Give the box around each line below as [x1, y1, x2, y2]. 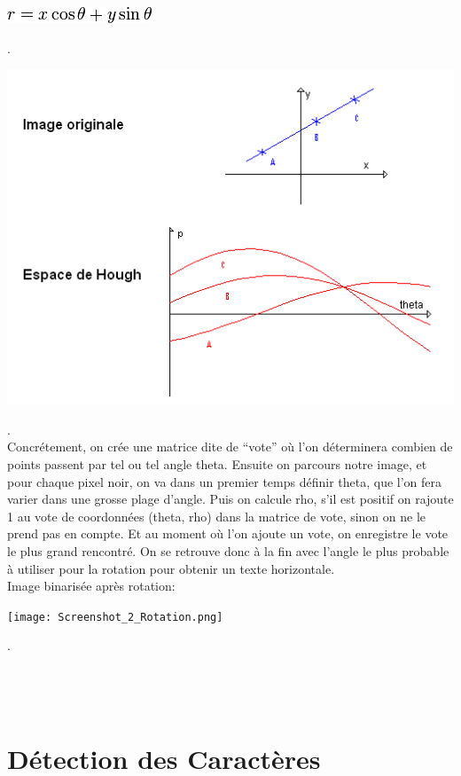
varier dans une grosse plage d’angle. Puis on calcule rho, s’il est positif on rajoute [7, 490, 454, 508]
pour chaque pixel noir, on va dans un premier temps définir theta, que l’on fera [7, 472, 442, 490]
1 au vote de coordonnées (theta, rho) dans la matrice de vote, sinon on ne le [7, 506, 426, 525]
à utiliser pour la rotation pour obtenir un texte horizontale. [7, 559, 335, 577]
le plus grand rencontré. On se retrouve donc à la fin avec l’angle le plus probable [7, 541, 449, 560]
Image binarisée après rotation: [7, 576, 176, 595]
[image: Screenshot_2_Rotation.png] [7, 610, 223, 623]
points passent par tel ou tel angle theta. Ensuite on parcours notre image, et [7, 454, 427, 473]
